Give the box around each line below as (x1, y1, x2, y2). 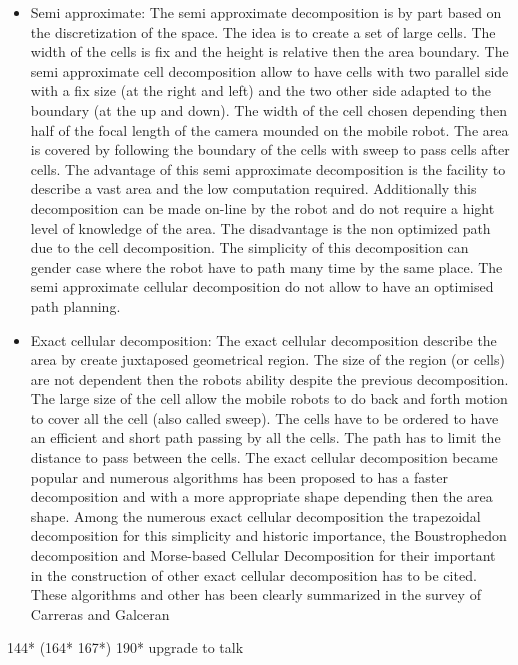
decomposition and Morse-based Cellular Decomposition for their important (30, 545, 496, 566)
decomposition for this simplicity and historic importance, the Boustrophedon (30, 525, 507, 546)
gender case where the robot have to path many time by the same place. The (30, 256, 503, 277)
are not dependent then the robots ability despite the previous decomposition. (30, 368, 509, 389)
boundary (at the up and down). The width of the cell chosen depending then (30, 99, 507, 120)
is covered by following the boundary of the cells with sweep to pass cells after (30, 139, 510, 160)
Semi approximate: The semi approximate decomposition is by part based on (30, 2, 502, 22)
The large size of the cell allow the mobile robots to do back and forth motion (30, 388, 508, 409)
